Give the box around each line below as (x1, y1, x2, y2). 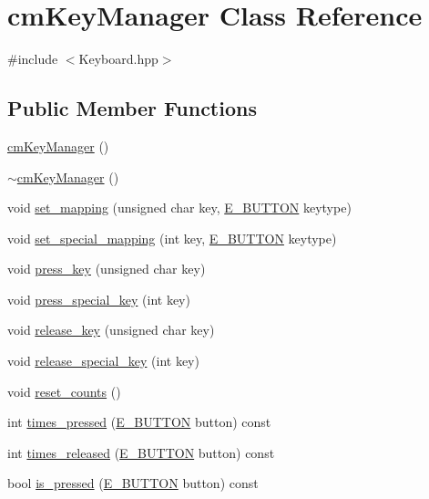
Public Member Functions (7, 94, 257, 122)
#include (7, 49, 58, 68)
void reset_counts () (7, 381, 121, 400)
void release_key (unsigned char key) (7, 320, 215, 339)
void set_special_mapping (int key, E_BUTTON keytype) (7, 228, 337, 247)
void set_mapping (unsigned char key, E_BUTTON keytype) (7, 198, 352, 217)
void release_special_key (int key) (7, 351, 199, 370)
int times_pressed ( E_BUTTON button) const (7, 412, 271, 431)
